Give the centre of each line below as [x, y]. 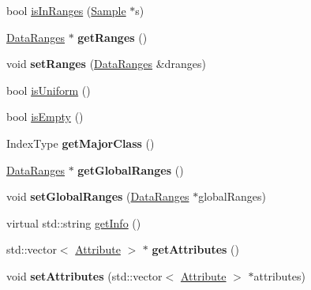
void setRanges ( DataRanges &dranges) [106, 64]
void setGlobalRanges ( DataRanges [98, 196]
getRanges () [112, 37]
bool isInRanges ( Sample [66, 10]
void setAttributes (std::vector [84, 275]
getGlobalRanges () [131, 169]
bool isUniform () [49, 90]
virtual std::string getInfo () [74, 222]
